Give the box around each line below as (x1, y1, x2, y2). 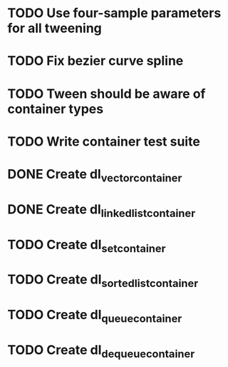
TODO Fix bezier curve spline (7, 53, 184, 69)
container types (7, 101, 104, 117)
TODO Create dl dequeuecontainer (7, 341, 195, 361)
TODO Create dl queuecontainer (7, 307, 182, 326)
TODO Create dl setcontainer (7, 236, 166, 255)
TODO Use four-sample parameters (7, 5, 222, 21)
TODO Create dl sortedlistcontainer (7, 271, 199, 290)
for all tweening (7, 20, 102, 36)
